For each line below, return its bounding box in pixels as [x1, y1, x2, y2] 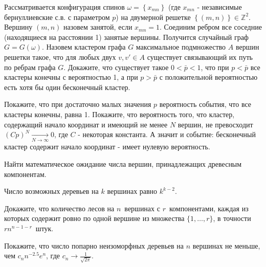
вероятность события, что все [159, 99, 252, 109]
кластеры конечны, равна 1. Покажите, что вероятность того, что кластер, [4, 108, 235, 119]
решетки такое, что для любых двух [4, 51, 116, 62]
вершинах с [124, 203, 160, 213]
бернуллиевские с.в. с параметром [4, 11, 110, 22]
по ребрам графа [4, 61, 56, 72]
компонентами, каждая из [169, 203, 249, 213]
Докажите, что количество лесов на [4, 203, 115, 213]
